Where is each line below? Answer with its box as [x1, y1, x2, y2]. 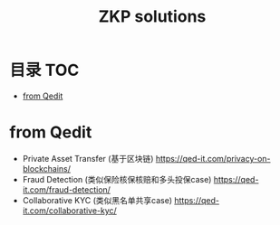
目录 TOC [9, 61, 80, 80]
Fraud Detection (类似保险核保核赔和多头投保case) [22, 173, 212, 184]
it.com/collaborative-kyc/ [22, 205, 118, 216]
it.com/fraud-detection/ [22, 183, 111, 195]
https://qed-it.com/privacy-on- [155, 153, 271, 164]
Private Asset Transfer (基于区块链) [22, 153, 154, 164]
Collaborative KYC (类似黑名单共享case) [22, 194, 173, 205]
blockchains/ [22, 163, 71, 173]
